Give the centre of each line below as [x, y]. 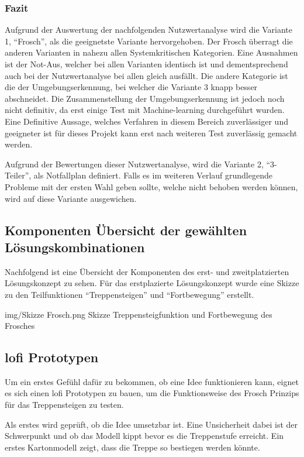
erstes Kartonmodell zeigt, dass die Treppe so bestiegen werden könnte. [132, 447]
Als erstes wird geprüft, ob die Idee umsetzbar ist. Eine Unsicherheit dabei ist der [151, 424]
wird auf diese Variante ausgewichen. [71, 198]
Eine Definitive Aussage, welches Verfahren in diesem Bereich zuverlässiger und [146, 121]
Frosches [20, 326]
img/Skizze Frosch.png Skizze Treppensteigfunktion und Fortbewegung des [139, 314]
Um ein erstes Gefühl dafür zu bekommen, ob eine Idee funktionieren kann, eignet [152, 381]
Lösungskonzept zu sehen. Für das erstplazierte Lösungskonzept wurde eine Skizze [152, 283]
